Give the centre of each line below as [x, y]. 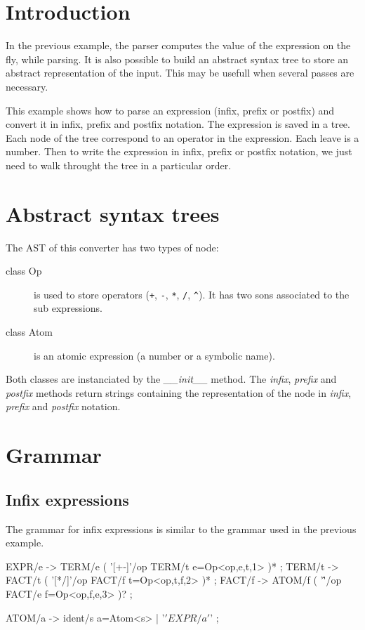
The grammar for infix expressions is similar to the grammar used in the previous [181, 529]
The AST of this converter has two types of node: [112, 247]
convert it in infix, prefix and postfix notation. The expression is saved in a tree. [178, 124]
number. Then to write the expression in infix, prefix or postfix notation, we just [179, 151]
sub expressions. [68, 308]
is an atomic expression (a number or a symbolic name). [154, 355]
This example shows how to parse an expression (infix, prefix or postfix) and [170, 110]
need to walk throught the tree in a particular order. [119, 165]
